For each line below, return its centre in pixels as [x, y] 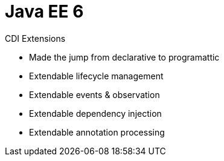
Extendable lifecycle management [96, 76]
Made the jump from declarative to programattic [124, 57]
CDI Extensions [35, 38]
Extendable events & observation [94, 94]
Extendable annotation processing [97, 132]
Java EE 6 [44, 11]
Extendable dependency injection [95, 113]
